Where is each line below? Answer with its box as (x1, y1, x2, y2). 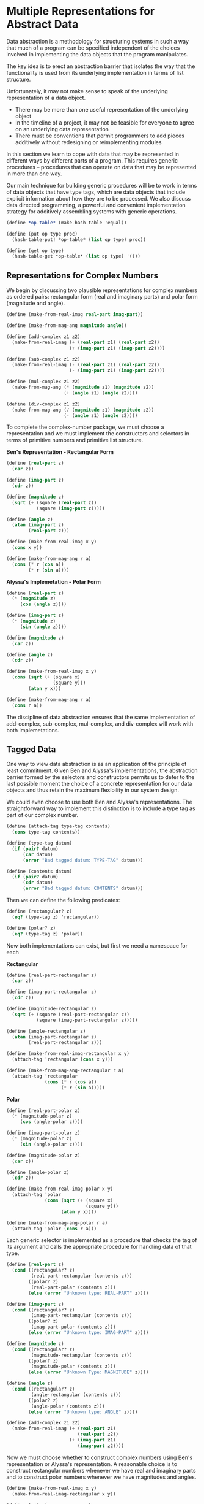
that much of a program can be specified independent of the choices (6, 44, 180, 52)
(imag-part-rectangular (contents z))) (31, 1313, 133, 1319)
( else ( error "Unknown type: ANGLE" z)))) (28, 1409, 138, 1415)
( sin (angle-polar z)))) (20, 1141, 84, 1148)
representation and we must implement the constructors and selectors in (6, 430, 189, 437)
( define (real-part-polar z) (6, 1107, 81, 1114)
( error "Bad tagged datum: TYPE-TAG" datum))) (22, 857, 144, 863)
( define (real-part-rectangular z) (6, 972, 97, 978)
